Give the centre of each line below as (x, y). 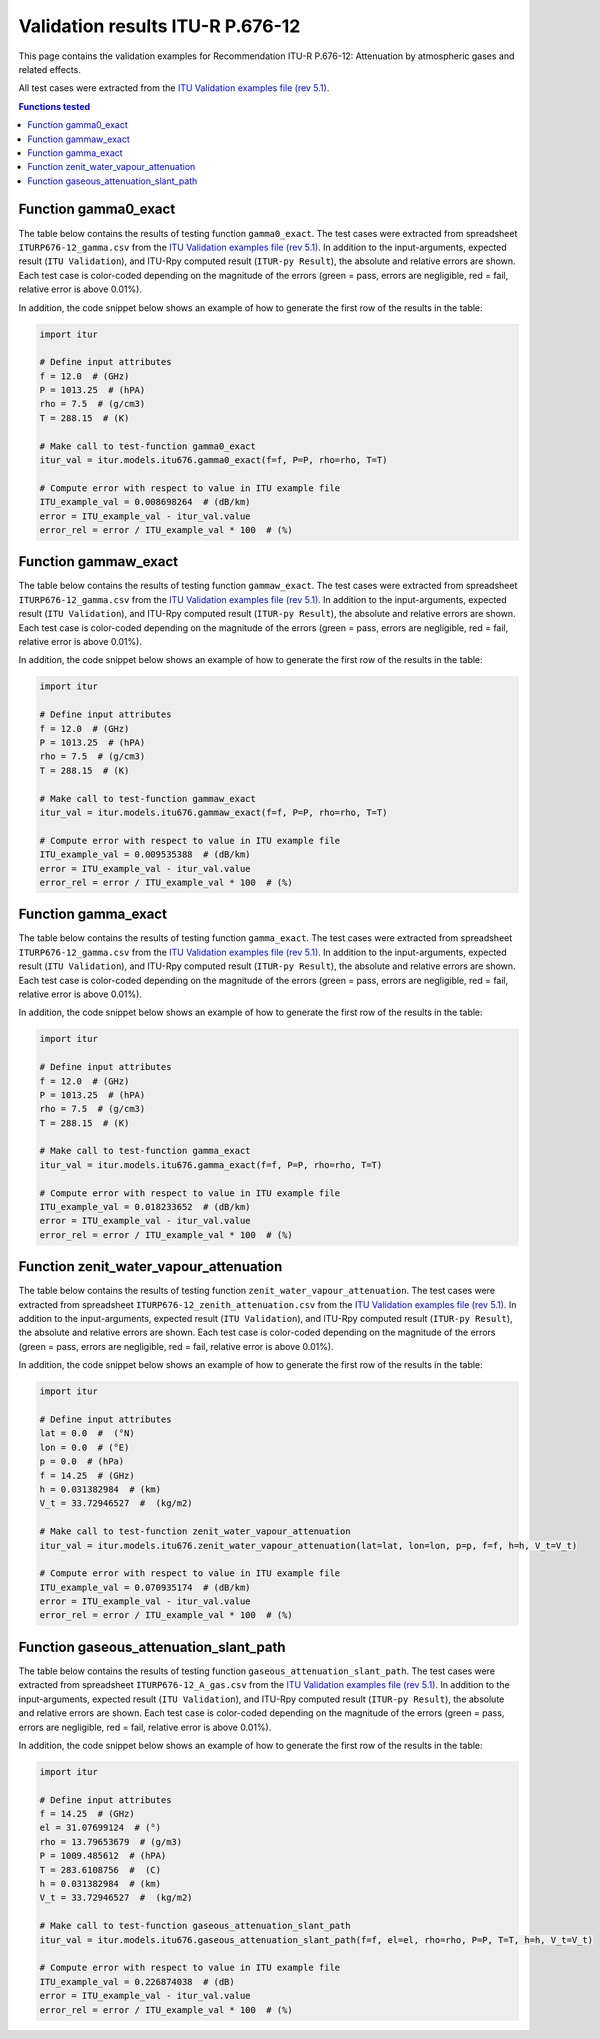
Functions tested (54, 106)
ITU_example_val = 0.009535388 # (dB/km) (145, 854)
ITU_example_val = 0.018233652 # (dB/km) (145, 1207)
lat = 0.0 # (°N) (87, 1433)
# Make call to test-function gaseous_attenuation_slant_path (195, 1926)
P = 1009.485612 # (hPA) (103, 1856)
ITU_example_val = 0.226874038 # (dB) (137, 1981)
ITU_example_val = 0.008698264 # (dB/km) (145, 502)
